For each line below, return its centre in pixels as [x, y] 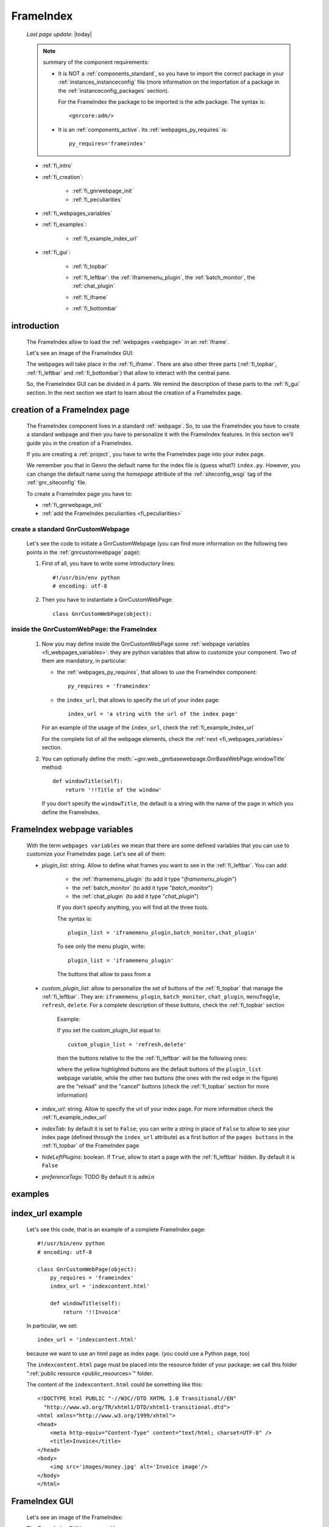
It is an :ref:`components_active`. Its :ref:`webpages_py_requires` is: [143, 129]
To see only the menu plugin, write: [101, 946]
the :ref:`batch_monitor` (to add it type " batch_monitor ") [143, 887]
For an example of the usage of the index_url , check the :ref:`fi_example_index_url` [148, 727]
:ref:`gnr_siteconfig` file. [57, 483]
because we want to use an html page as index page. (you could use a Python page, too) [138, 1354]
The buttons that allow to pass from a [104, 974]
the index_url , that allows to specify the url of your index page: [138, 700]
